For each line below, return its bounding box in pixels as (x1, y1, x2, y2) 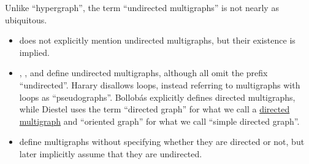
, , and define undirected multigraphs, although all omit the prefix (19, 66, 268, 79)
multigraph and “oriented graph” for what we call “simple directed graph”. (19, 114, 300, 127)
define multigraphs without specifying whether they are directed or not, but (19, 135, 305, 148)
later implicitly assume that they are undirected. (19, 147, 202, 160)
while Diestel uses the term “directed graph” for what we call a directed (19, 103, 290, 115)
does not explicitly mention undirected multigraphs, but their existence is (19, 34, 296, 47)
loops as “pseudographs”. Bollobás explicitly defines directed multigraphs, (19, 90, 296, 103)
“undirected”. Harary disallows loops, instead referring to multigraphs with (19, 78, 300, 91)
